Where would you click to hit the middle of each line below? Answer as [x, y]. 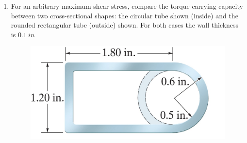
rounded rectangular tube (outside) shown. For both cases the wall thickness [125, 25]
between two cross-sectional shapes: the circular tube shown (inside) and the [124, 15]
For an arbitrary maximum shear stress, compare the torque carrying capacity [127, 6]
